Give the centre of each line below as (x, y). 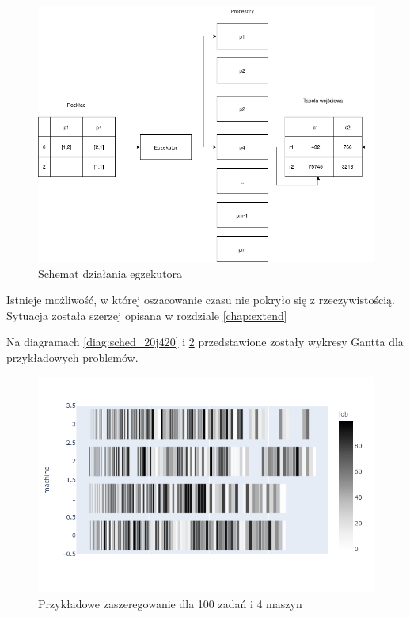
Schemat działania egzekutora (110, 273)
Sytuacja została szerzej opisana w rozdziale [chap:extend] (147, 315)
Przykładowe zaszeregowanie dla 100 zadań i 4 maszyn (170, 603)
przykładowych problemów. (72, 357)
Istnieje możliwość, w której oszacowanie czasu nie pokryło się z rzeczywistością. (201, 300)
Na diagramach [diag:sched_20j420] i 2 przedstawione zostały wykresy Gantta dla (205, 342)
